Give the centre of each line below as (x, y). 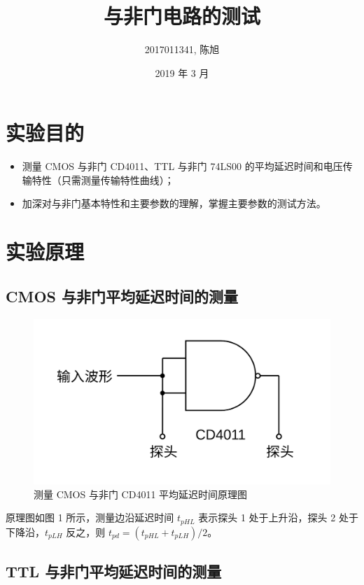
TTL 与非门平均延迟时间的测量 (114, 571)
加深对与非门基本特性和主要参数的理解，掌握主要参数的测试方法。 (174, 203)
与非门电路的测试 (182, 16)
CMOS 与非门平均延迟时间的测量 (122, 296)
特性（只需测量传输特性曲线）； (103, 179)
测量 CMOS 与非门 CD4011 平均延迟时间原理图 (141, 494)
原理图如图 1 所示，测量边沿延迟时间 (90, 517)
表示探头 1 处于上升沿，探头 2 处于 (278, 517)
